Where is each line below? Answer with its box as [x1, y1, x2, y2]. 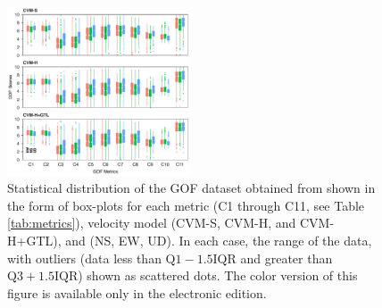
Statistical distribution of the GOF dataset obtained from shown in [7, 179, 376, 197]
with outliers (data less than [7, 248, 162, 267]
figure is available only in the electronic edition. [7, 283, 267, 302]
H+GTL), [7, 231, 62, 249]
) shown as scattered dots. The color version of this [78, 266, 358, 285]
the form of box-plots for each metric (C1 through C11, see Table [7, 196, 365, 214]
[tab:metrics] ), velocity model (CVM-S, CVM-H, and [7, 213, 296, 232]
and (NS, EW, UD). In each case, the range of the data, [65, 231, 372, 249]
